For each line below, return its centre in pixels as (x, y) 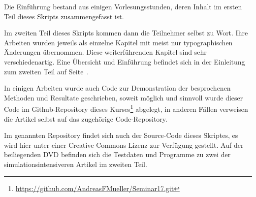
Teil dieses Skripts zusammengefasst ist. (64, 16)
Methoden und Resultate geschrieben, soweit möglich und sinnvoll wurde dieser (124, 97)
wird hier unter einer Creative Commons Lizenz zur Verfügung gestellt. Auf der (124, 145)
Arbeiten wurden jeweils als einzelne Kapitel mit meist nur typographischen (118, 42)
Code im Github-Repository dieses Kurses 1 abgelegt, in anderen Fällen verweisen (126, 108)
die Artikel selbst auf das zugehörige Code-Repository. (86, 118)
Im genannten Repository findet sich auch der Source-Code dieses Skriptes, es (121, 135)
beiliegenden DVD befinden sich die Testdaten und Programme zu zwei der (117, 154)
